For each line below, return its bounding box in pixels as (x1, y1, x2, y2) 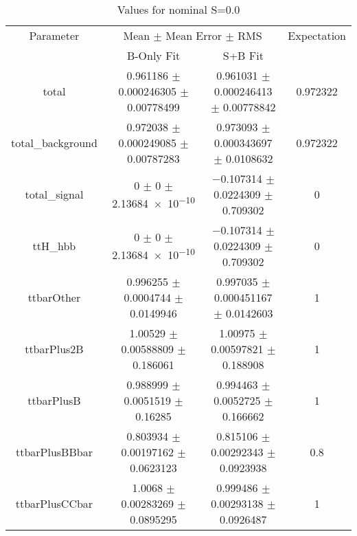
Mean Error (165, 27, 222, 43)
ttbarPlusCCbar (15, 495, 93, 511)
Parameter (29, 27, 80, 43)
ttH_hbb (32, 238, 76, 254)
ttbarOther (27, 289, 81, 305)
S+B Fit (222, 47, 264, 63)
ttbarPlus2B (25, 341, 84, 357)
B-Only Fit (126, 47, 181, 63)
